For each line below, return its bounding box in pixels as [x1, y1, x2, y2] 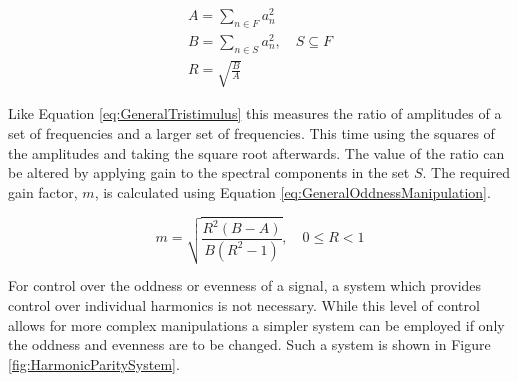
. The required [422, 162, 511, 183]
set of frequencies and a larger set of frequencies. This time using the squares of [8, 122, 495, 143]
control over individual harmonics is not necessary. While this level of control [8, 295, 480, 316]
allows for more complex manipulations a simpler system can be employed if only [8, 314, 505, 335]
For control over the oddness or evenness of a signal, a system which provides [8, 275, 482, 296]
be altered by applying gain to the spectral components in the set [8, 162, 410, 183]
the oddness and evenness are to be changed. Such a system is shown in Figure [8, 334, 491, 355]
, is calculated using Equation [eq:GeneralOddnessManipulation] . [94, 181, 491, 202]
